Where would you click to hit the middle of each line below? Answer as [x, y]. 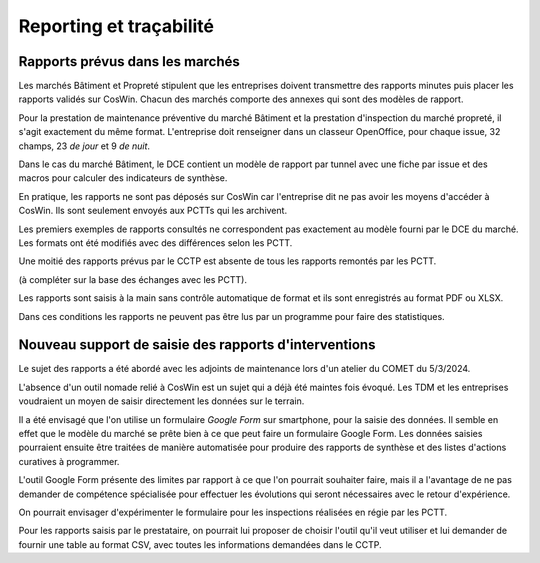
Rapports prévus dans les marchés [129, 61]
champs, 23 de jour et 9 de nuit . [84, 146]
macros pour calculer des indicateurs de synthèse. [123, 178]
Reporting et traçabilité [116, 26]
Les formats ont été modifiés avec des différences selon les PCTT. [155, 242]
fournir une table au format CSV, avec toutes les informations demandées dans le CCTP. [200, 544]
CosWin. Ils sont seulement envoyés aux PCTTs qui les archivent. [153, 211]
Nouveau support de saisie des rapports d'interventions [197, 345]
